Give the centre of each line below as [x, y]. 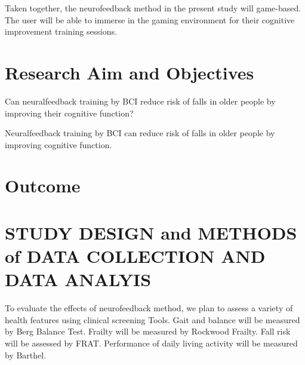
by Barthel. [26, 355]
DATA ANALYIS [78, 279]
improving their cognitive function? [69, 113]
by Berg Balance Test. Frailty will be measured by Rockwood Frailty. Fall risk [148, 331]
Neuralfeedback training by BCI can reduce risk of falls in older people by [140, 133]
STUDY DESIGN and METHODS [151, 232]
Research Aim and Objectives [130, 72]
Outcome [43, 185]
